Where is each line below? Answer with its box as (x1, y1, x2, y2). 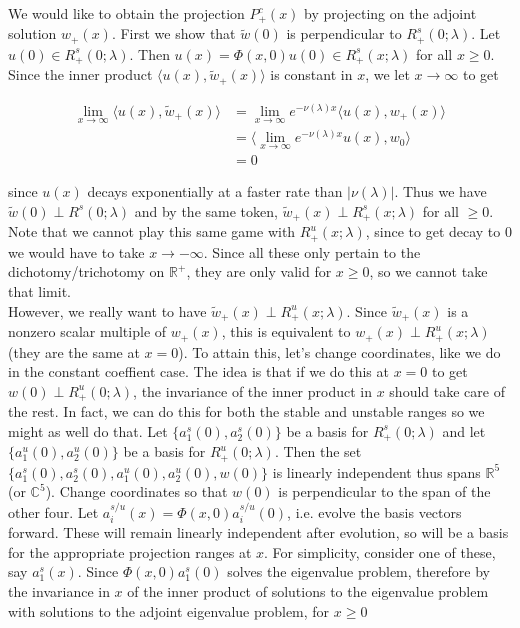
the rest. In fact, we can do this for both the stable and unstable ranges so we (8, 401, 485, 422)
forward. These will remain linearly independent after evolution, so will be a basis (8, 522, 509, 543)
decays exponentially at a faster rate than (87, 181, 343, 202)
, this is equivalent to (221, 321, 351, 342)
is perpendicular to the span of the (278, 481, 491, 502)
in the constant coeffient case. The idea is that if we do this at (8, 361, 389, 382)
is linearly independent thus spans (272, 461, 481, 482)
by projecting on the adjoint (304, 3, 477, 23)
